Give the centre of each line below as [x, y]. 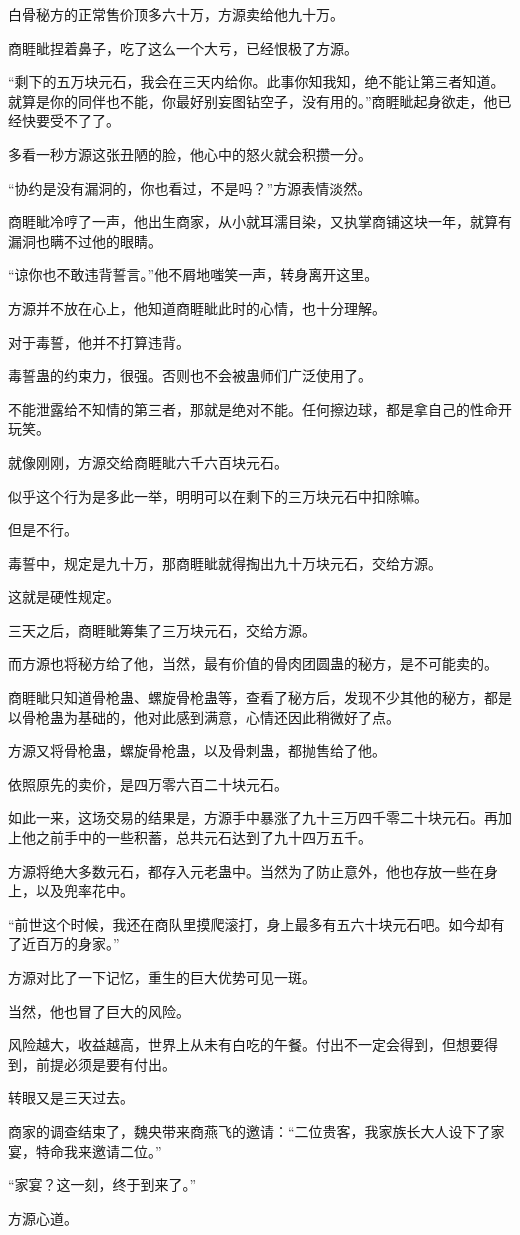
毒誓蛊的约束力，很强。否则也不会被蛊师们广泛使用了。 [190, 375]
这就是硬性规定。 [64, 596]
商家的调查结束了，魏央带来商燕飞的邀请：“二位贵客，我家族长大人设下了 [249, 1130]
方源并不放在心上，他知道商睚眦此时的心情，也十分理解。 [197, 307]
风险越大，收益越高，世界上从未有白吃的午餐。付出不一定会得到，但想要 [246, 1044]
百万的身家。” [77, 943]
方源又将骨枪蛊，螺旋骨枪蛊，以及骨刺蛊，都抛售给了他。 [197, 750]
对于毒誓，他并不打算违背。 [99, 341]
